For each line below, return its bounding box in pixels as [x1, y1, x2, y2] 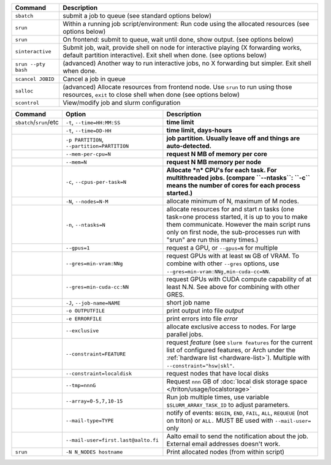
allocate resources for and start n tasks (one [166, 205, 294, 213]
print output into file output [166, 306, 244, 315]
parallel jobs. [166, 330, 204, 338]
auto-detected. [166, 142, 211, 150]
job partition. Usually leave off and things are [166, 134, 300, 142]
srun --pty [15, 61, 46, 67]
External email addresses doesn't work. [166, 440, 281, 448]
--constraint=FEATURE [65, 350, 126, 357]
